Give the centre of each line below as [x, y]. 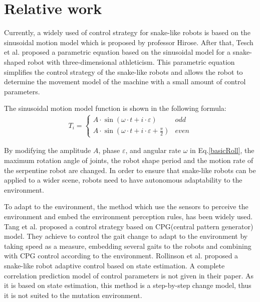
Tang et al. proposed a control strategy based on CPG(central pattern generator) [129, 226]
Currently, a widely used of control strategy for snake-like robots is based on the [127, 32]
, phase [109, 150]
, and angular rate [153, 150]
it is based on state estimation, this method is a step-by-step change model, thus [128, 285]
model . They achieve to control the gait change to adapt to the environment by [126, 236]
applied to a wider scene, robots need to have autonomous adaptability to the [123, 180]
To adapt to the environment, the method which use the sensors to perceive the [126, 206]
